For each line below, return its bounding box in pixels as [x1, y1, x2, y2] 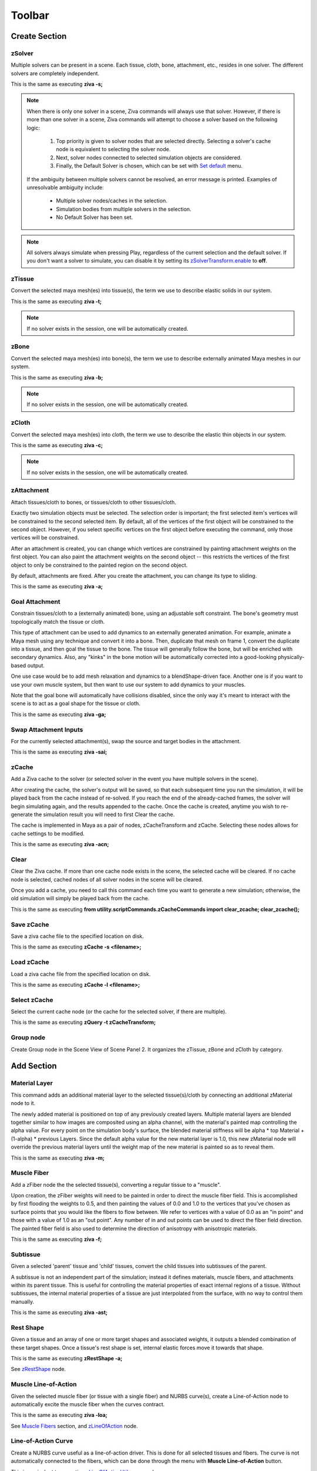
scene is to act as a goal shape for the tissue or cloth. [11, 700, 141, 707]
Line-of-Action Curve [11, 1437, 73, 1445]
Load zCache [11, 958, 49, 966]
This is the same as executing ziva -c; [11, 441, 103, 448]
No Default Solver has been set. [56, 214, 133, 221]
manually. [11, 1298, 35, 1305]
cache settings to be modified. [11, 830, 85, 837]
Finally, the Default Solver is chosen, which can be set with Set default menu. [56, 162, 243, 169]
